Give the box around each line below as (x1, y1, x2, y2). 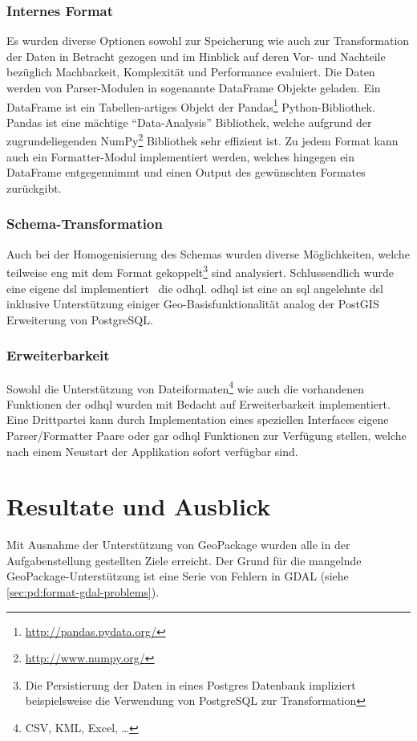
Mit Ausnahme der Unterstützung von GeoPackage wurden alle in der (6, 536, 350, 553)
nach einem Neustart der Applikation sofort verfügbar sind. (6, 442, 298, 459)
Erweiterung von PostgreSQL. (6, 311, 153, 328)
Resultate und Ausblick (6, 490, 271, 523)
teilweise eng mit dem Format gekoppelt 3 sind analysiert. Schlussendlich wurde (6, 262, 394, 280)
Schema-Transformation (6, 214, 163, 234)
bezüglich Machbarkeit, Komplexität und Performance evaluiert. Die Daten (6, 63, 375, 80)
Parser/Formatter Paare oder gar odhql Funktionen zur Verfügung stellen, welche (6, 426, 407, 443)
